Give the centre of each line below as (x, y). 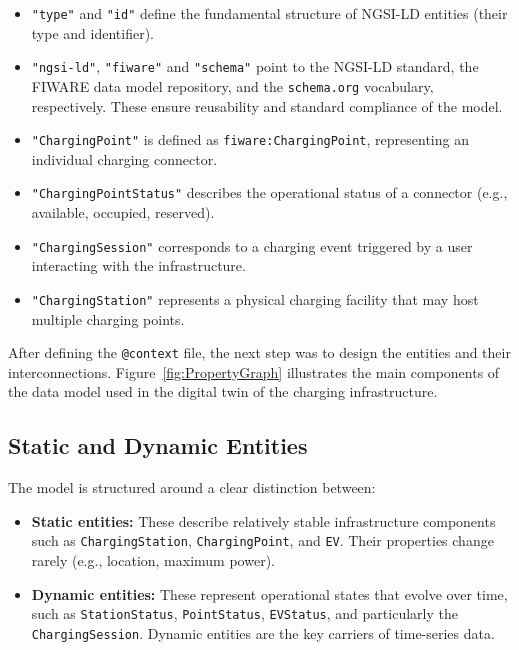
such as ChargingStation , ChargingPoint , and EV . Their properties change (262, 540)
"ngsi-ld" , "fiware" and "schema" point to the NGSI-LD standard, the (255, 66)
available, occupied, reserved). (123, 212)
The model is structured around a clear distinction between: (192, 487)
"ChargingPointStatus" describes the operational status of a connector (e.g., (269, 192)
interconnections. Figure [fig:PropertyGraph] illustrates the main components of (254, 371)
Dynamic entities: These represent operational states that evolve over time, (269, 593)
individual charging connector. (124, 158)
